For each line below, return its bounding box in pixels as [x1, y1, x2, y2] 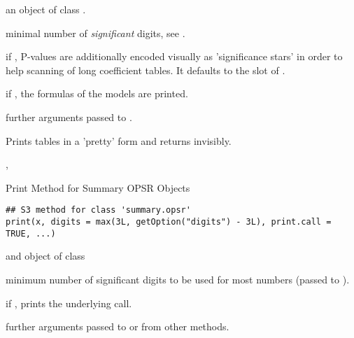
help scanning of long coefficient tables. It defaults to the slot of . [6, 62, 285, 77]
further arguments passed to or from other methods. [6, 319, 229, 334]
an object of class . [6, 2, 86, 16]
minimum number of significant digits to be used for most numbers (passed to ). [6, 272, 350, 286]
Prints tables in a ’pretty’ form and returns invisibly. [6, 133, 232, 148]
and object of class [6, 248, 85, 263]
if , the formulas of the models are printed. [6, 86, 188, 101]
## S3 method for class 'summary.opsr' [6, 205, 191, 216]
